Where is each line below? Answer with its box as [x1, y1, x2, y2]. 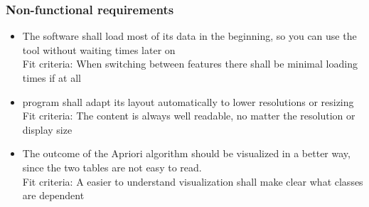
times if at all [22, 70, 81, 85]
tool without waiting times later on [22, 42, 176, 57]
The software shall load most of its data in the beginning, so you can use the [22, 28, 357, 43]
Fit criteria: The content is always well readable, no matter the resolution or [22, 108, 355, 123]
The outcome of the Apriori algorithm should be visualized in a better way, [22, 146, 351, 161]
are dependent [22, 188, 85, 203]
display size [22, 122, 73, 137]
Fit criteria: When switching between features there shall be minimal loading [22, 56, 358, 71]
